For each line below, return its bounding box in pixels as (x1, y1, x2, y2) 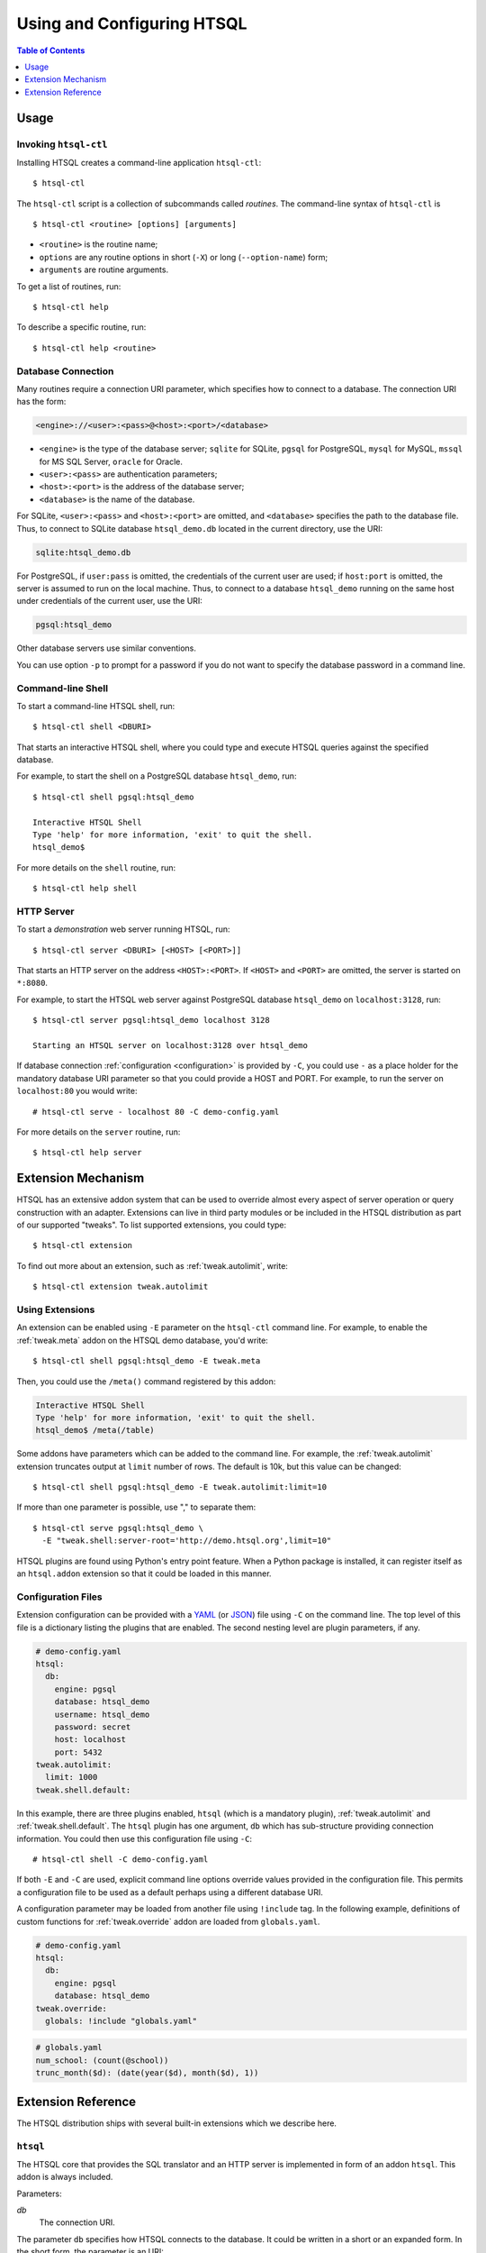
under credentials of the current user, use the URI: (16, 596, 202, 607)
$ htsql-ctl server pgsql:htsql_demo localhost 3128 (32, 1015, 270, 1026)
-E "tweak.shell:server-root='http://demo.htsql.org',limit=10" (41, 1536, 332, 1546)
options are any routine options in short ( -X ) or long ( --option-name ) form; (39, 251, 328, 262)
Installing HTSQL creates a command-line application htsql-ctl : (16, 157, 262, 168)
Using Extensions (16, 1303, 95, 1316)
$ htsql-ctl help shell (32, 883, 138, 894)
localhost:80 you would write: (16, 1086, 138, 1097)
